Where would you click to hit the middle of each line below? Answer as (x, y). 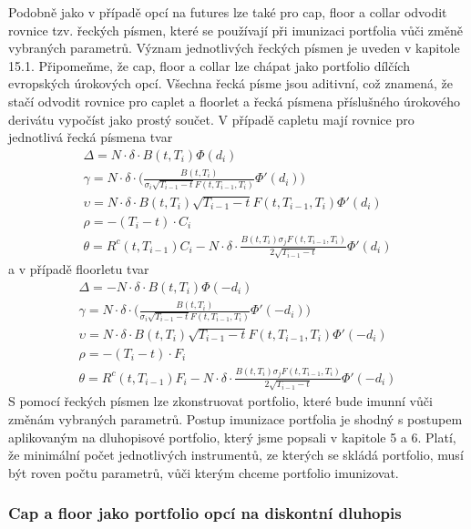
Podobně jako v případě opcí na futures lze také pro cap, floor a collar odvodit (228, 12)
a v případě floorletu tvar (79, 269)
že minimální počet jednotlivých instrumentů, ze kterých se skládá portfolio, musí (236, 455)
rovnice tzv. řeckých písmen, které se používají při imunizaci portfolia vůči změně (235, 30)
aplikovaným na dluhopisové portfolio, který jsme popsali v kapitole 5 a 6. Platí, (232, 437)
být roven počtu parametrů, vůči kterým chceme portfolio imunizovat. (204, 472)
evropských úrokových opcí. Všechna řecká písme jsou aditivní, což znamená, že (231, 83)
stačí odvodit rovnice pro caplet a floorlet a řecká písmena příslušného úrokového (234, 101)
